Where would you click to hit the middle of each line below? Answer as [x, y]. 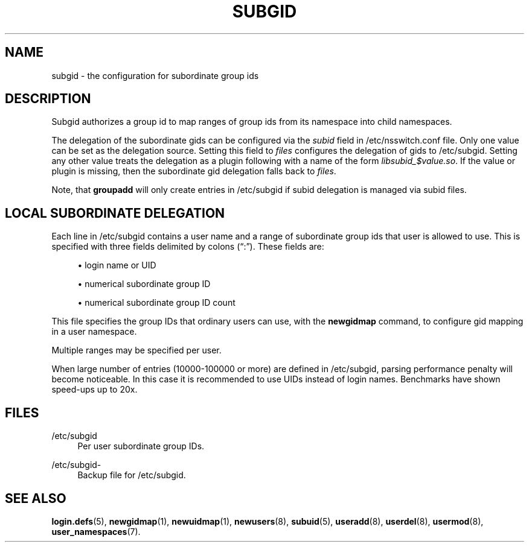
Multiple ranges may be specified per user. [136, 350]
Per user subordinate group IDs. [141, 446]
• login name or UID [117, 265]
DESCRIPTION [48, 99]
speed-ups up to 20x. [95, 390]
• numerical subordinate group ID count [156, 303]
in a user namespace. [94, 332]
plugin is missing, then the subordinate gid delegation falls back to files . [194, 171]
